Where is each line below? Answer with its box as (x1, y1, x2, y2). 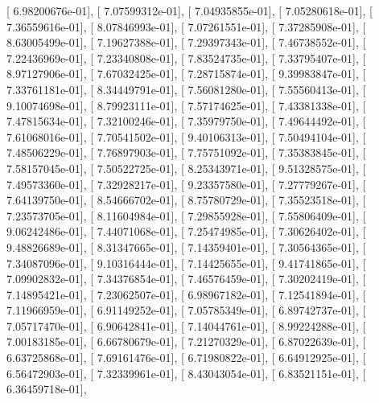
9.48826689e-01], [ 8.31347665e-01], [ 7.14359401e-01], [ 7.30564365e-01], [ (6, 238, 366, 255)
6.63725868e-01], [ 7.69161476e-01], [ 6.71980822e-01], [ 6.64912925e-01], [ (6, 349, 366, 366)
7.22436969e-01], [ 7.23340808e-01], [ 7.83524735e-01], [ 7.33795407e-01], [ (6, 49, 366, 66)
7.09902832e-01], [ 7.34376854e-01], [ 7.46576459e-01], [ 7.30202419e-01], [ (6, 270, 366, 287)
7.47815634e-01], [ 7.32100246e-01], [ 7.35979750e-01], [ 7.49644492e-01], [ (6, 113, 366, 130)
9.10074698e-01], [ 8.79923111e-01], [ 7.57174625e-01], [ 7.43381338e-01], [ (6, 97, 366, 113)
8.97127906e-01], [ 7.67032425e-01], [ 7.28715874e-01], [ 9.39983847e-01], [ (6, 65, 366, 82)
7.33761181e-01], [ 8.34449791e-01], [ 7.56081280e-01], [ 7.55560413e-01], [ (6, 80, 366, 97)
